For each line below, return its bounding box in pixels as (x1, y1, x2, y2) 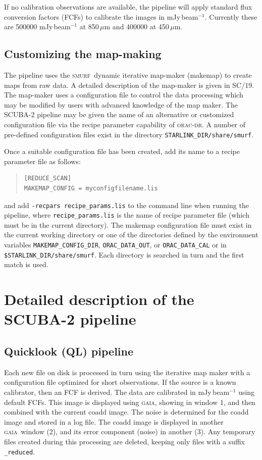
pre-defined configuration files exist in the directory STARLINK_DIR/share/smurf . (4, 129, 254, 139)
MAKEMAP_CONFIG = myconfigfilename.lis (24, 184, 158, 192)
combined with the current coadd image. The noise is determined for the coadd (4, 406, 249, 417)
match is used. (4, 259, 48, 270)
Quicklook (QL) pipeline (4, 343, 134, 359)
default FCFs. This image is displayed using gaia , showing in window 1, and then (4, 396, 255, 407)
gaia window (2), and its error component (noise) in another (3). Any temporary (4, 426, 255, 437)
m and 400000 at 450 (104, 21, 169, 32)
